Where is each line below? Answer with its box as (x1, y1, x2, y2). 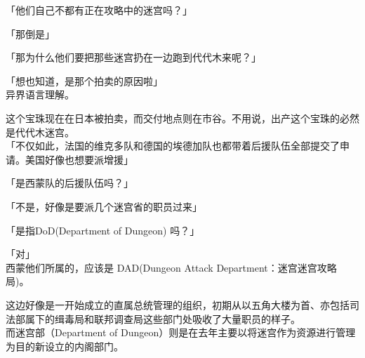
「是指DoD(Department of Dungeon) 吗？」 (6, 223, 200, 237)
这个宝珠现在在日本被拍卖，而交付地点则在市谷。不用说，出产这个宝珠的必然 (6, 110, 359, 125)
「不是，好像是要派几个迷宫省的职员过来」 (6, 199, 202, 213)
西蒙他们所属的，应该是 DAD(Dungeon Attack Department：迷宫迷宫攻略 (6, 260, 337, 274)
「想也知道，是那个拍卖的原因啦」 (6, 73, 163, 88)
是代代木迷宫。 (6, 124, 74, 139)
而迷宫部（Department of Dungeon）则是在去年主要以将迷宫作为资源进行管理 (6, 325, 356, 340)
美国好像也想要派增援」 (25, 152, 133, 166)
